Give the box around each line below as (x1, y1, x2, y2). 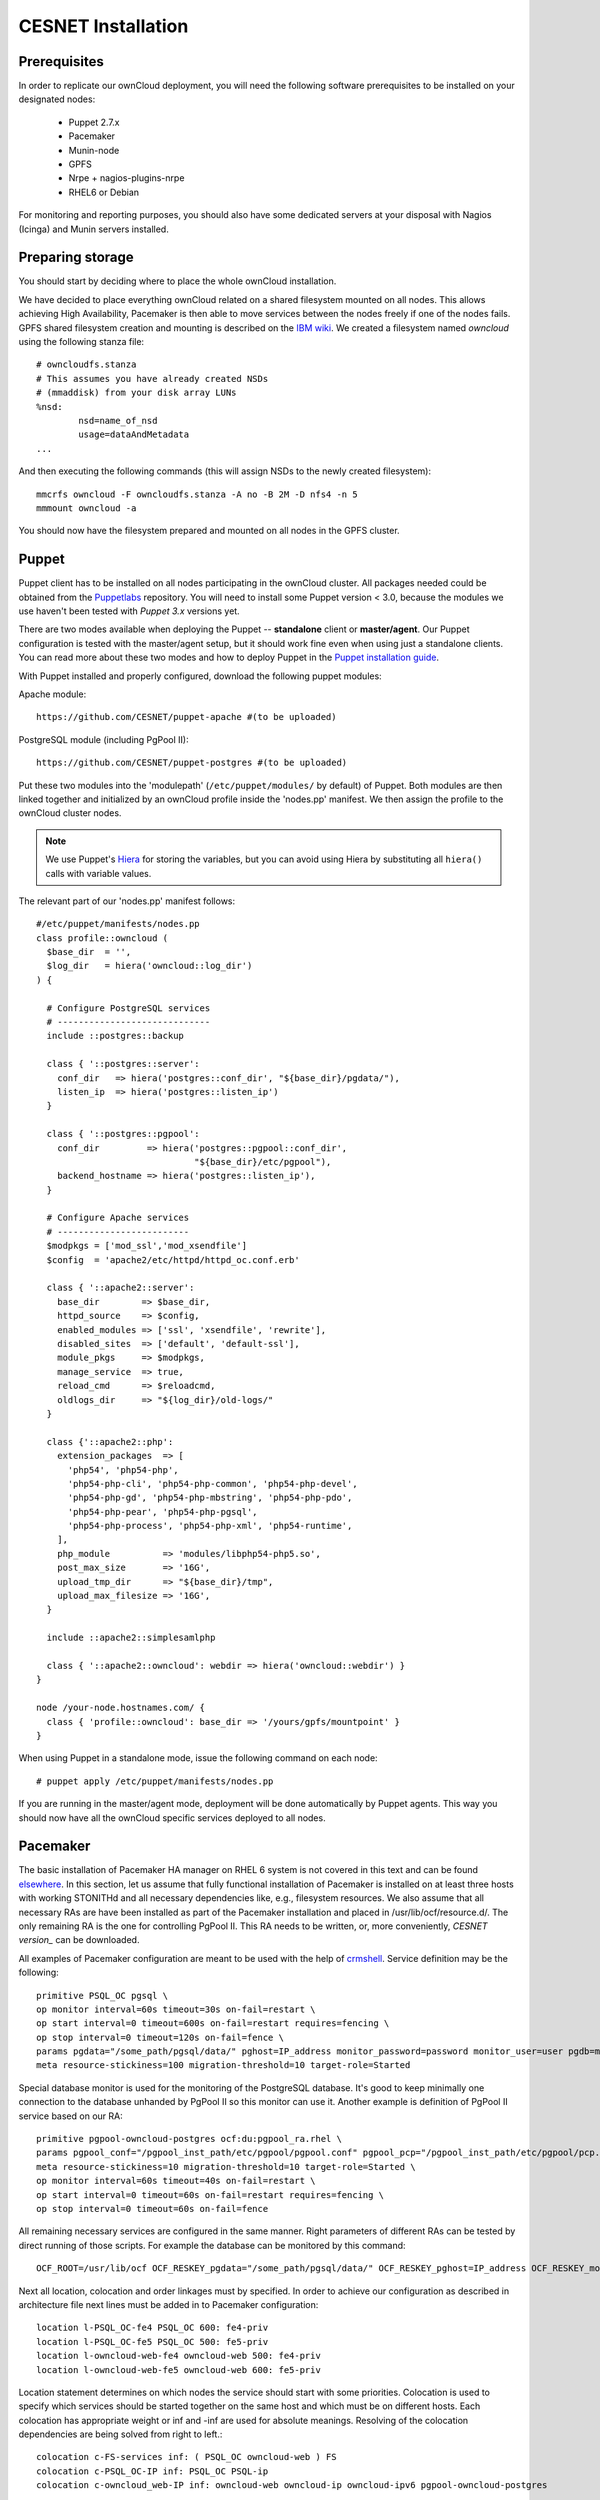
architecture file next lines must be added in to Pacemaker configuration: (18, 2298, 319, 2310)
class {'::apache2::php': (46, 1436, 174, 1447)
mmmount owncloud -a (36, 502, 137, 514)
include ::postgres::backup (46, 1030, 185, 1042)
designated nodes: (18, 93, 96, 105)
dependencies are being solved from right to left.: (18, 2428, 223, 2440)
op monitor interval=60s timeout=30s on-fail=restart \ (36, 2003, 316, 2015)
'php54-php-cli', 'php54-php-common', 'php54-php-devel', (67, 1478, 359, 1489)
